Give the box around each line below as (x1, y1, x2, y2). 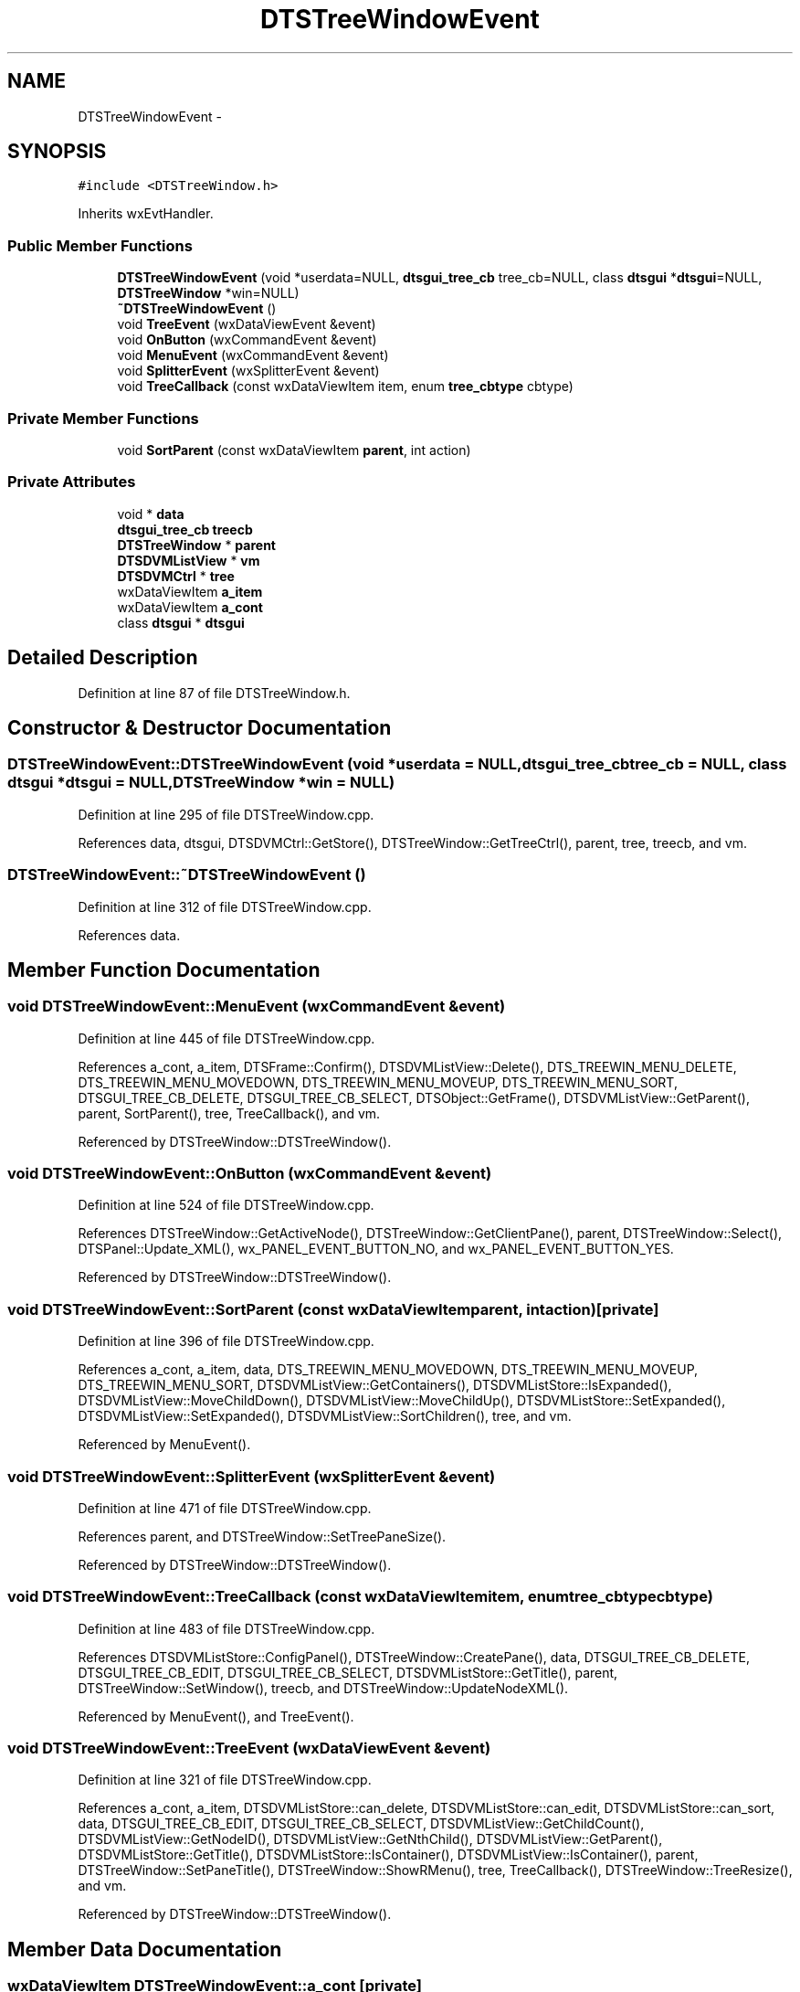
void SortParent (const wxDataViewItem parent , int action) (117, 441, 471, 458)
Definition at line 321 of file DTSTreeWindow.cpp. (78, 1772, 372, 1788)
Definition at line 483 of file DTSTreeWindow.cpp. (78, 1620, 375, 1637)
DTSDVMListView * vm (117, 552, 260, 568)
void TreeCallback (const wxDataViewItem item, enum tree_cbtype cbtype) (117, 378, 574, 395)
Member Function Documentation (7, 958, 321, 981)
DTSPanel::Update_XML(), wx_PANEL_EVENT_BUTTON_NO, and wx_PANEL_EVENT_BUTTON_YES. (78, 1241, 674, 1257)
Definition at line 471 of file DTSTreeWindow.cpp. (78, 1499, 372, 1516)
